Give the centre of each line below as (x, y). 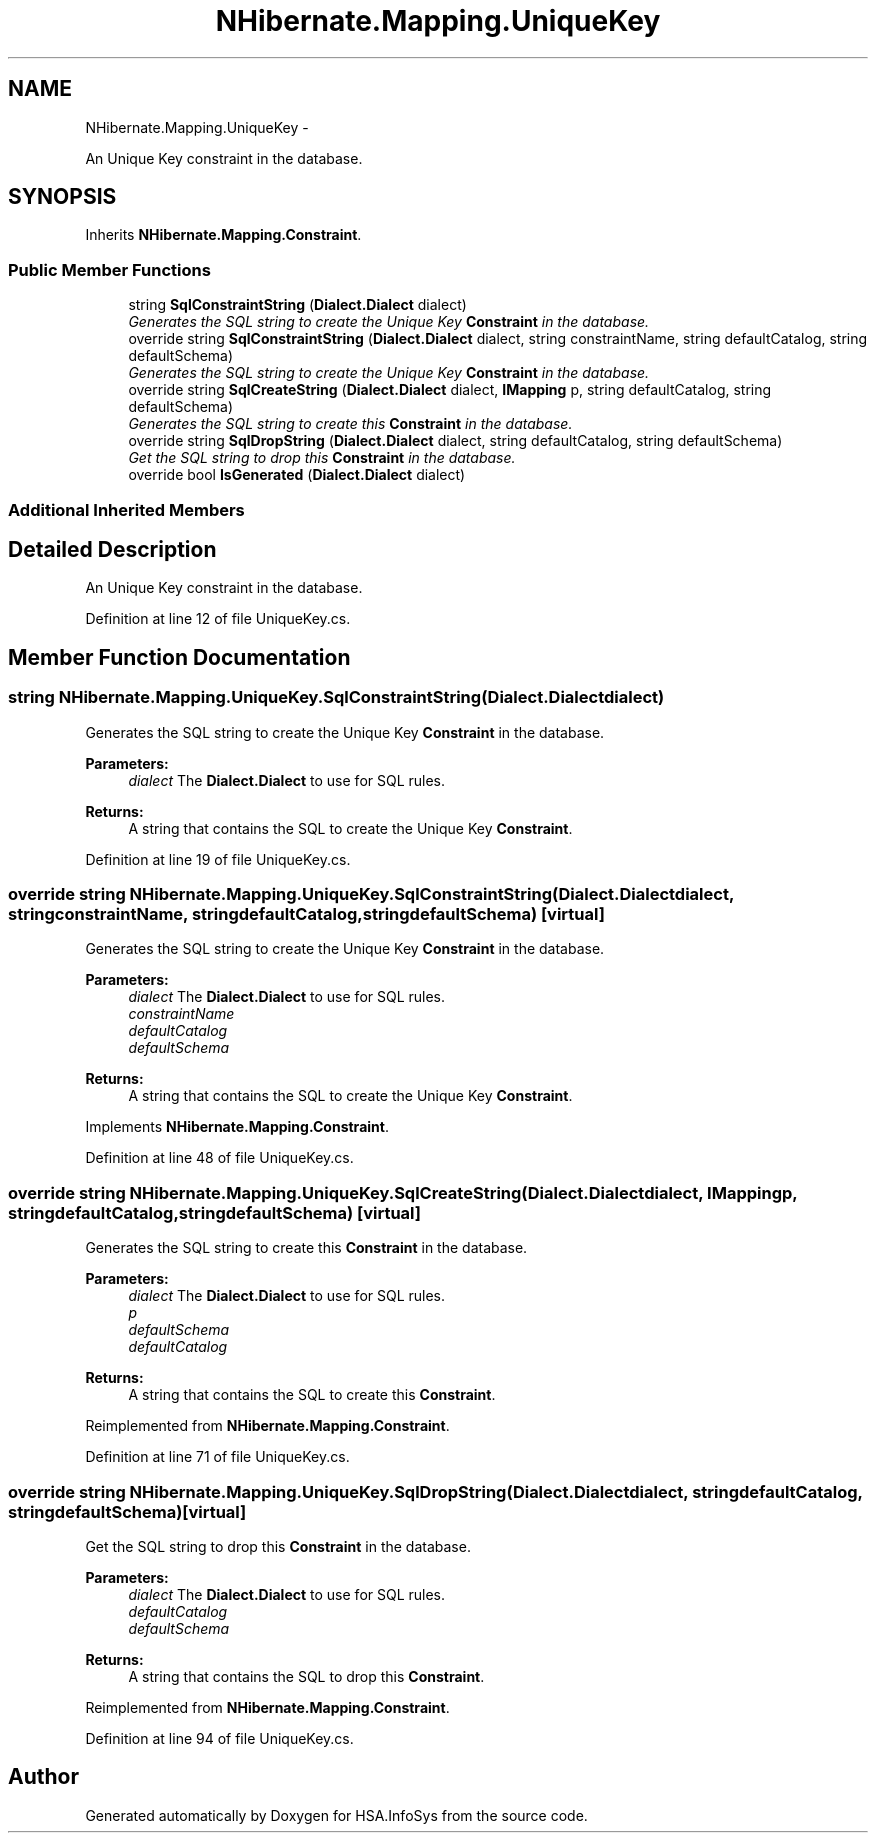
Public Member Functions (109, 269)
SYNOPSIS (62, 197)
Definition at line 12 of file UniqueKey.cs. (218, 619)
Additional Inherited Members (126, 509)
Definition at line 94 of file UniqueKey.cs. (219, 1738)
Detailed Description (112, 549)
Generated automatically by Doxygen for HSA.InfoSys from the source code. (336, 1815)
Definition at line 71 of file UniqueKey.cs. (217, 1457)
